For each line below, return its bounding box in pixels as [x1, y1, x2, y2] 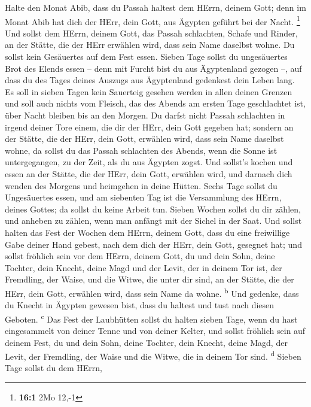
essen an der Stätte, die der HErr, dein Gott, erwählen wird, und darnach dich [5, 167, 292, 180]
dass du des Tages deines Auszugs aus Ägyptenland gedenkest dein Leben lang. [5, 74, 295, 86]
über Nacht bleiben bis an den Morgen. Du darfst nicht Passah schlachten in [5, 109, 285, 121]
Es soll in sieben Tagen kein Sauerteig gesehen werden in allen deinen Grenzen [5, 85, 292, 98]
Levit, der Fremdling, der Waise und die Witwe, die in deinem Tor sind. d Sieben [5, 348, 301, 362]
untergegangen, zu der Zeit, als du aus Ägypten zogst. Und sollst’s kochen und [5, 156, 293, 168]
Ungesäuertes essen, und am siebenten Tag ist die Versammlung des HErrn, [5, 191, 282, 203]
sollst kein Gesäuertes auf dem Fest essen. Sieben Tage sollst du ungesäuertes [5, 50, 288, 63]
